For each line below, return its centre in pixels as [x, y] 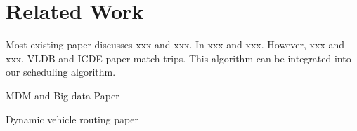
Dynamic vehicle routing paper [72, 119]
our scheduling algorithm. [61, 72]
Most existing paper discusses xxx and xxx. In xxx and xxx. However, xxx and [175, 44]
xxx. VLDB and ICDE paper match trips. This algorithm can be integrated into [178, 58]
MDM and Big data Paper [63, 95]
